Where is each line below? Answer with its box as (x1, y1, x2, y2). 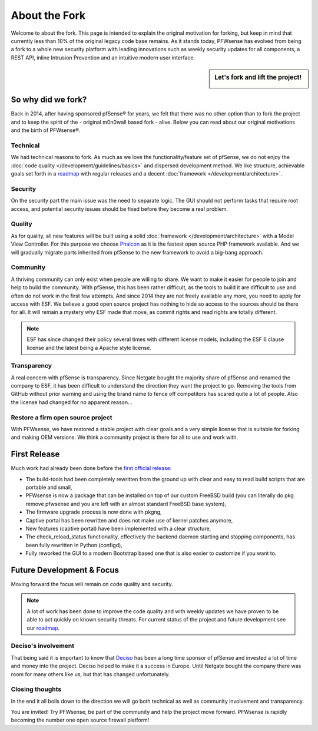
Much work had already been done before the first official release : (11, 465, 172, 472)
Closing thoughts (11, 685, 62, 693)
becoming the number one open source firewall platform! (11, 716, 150, 724)
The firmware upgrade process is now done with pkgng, (25, 508, 162, 515)
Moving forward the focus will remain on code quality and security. (11, 581, 173, 588)
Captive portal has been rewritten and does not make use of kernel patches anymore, (25, 517, 233, 524)
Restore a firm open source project (11, 413, 112, 421)
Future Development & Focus (11, 565, 120, 575)
